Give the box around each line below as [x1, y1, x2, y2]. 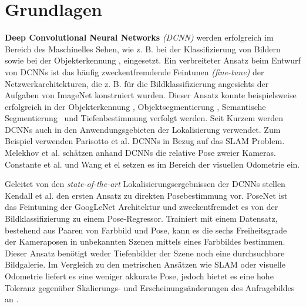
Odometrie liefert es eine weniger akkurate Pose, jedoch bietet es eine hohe [5, 270, 274, 282]
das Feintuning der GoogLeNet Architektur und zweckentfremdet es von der [5, 201, 278, 213]
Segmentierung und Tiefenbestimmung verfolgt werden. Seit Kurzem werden [5, 112, 283, 124]
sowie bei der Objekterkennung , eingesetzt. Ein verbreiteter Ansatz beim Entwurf [5, 54, 301, 66]
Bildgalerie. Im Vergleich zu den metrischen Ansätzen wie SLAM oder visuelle [5, 258, 285, 271]
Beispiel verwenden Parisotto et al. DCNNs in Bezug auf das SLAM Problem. [5, 135, 285, 147]
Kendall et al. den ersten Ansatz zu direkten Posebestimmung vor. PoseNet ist [5, 189, 288, 201]
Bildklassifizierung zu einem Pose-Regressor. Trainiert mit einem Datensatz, [5, 212, 278, 225]
